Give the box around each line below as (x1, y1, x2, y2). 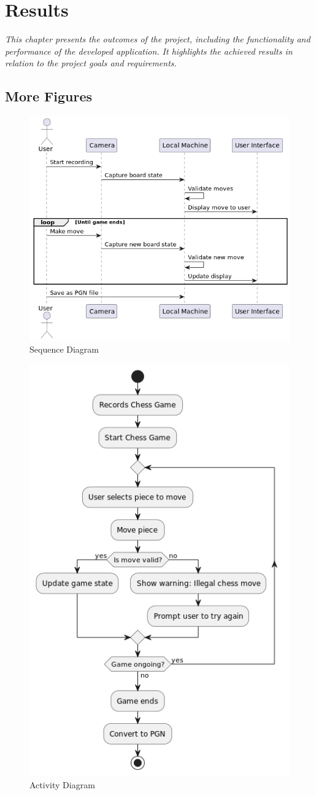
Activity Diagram (29, 778, 95, 791)
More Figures (5, 87, 93, 106)
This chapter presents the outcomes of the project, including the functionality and (5, 33, 310, 45)
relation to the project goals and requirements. (5, 57, 177, 69)
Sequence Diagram (29, 343, 99, 356)
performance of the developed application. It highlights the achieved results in (5, 44, 293, 57)
